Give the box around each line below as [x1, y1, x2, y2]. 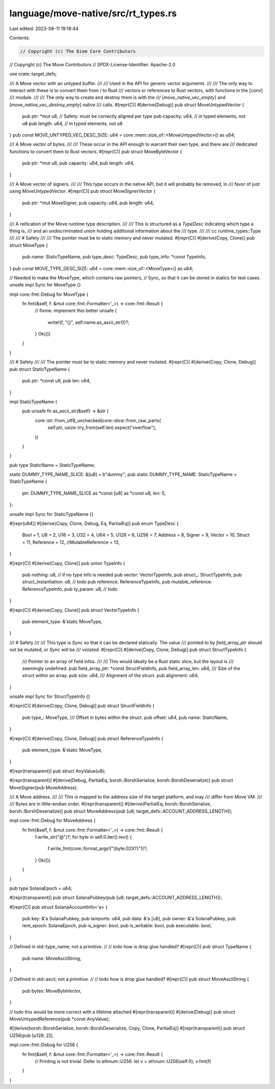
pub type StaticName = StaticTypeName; [9, 462, 95, 468]
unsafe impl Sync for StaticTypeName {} [9, 511, 94, 517]
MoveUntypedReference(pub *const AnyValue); [9, 1016, 110, 1022]
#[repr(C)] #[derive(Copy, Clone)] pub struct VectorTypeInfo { [9, 607, 140, 613]
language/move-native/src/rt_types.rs [9, 8, 177, 19]
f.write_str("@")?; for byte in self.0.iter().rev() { [35, 834, 132, 840]
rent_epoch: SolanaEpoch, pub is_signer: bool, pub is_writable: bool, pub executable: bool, [22, 923, 212, 929]
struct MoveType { [9, 242, 48, 248]
